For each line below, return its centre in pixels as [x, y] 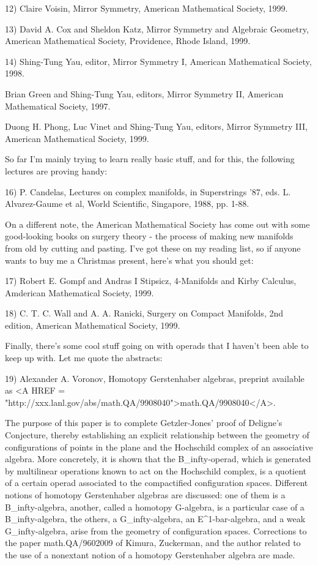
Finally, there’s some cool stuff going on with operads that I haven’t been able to [157, 346]
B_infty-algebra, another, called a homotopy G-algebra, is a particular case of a [155, 507]
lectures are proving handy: [56, 170]
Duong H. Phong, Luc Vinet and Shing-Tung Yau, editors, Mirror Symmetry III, [156, 126]
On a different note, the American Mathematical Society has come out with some [157, 224]
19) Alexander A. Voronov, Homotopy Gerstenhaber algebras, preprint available [155, 378]
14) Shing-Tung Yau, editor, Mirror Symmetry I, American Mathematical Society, [158, 61]
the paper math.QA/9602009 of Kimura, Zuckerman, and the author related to [153, 543]
